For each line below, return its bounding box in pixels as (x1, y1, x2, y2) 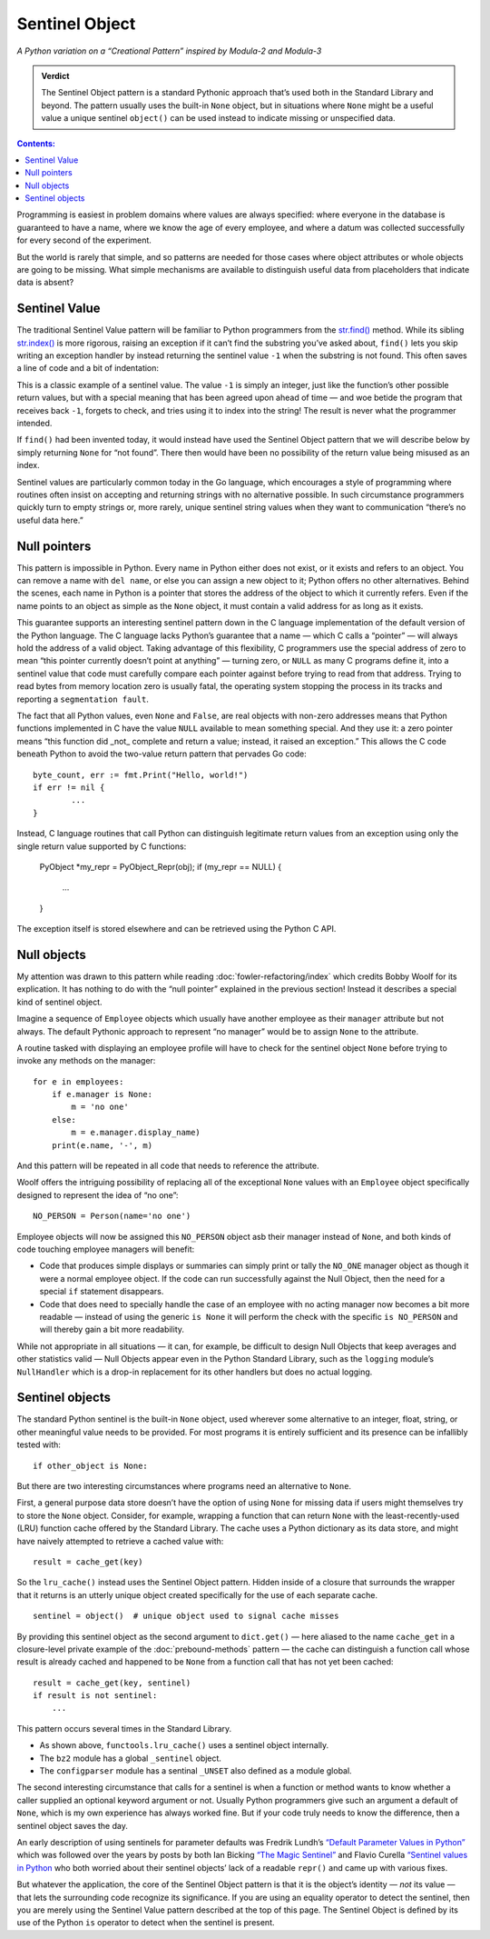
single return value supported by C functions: (16, 841, 187, 852)
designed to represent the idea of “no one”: (16, 1189, 179, 1200)
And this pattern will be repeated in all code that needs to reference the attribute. (16, 1160, 319, 1172)
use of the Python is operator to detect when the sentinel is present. (16, 1917, 275, 1928)
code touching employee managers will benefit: (16, 1244, 195, 1254)
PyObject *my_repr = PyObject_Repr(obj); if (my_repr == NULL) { (39, 861, 282, 872)
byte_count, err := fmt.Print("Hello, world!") (33, 769, 249, 780)
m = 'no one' (71, 1102, 129, 1113)
